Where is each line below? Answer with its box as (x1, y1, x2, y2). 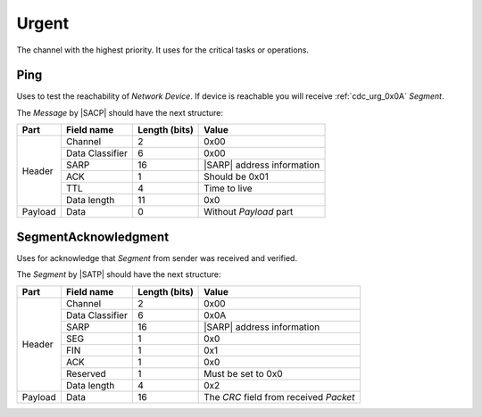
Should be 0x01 (204, 170, 270, 183)
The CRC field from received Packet (204, 390, 355, 403)
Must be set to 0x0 (204, 367, 283, 380)
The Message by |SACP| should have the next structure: (16, 107, 223, 118)
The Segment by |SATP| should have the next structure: (16, 269, 221, 280)
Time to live (204, 183, 253, 195)
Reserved (65, 367, 106, 380)
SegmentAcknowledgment (16, 229, 170, 244)
